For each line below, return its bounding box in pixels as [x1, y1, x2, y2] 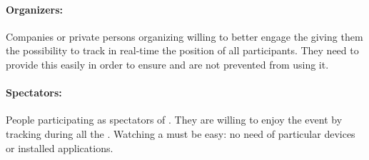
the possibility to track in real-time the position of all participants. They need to [6, 43, 359, 58]
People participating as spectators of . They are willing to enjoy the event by [6, 112, 343, 127]
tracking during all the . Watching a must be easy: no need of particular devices [6, 126, 355, 141]
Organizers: [6, 1, 64, 16]
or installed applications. [6, 140, 113, 155]
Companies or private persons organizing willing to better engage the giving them [6, 29, 363, 44]
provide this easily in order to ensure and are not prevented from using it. [6, 56, 329, 71]
